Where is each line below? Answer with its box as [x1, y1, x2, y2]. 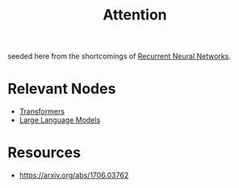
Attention [103, 6, 167, 24]
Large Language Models [19, 115, 101, 125]
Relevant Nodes [7, 79, 116, 98]
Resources [7, 143, 82, 162]
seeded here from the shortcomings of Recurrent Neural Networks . [7, 51, 231, 62]
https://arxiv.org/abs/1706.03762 [19, 170, 129, 180]
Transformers [19, 107, 65, 117]
